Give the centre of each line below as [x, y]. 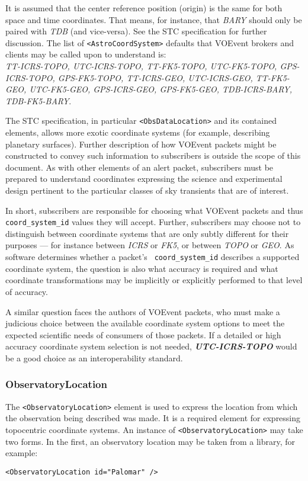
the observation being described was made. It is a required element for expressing [153, 418]
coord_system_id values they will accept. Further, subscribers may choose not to [153, 222]
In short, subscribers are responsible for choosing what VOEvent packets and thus [154, 210]
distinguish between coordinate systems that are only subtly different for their [147, 233]
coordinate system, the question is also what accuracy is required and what [142, 268]
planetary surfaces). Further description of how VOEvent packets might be [141, 144]
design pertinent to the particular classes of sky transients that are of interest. [147, 190]
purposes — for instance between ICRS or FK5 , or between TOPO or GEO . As [150, 245]
